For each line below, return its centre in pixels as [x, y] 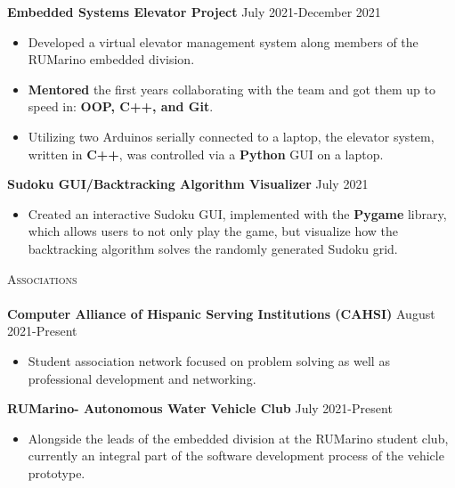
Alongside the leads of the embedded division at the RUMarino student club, [238, 438]
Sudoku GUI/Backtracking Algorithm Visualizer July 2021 [188, 184]
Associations [42, 278]
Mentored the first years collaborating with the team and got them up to [232, 89]
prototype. [57, 472]
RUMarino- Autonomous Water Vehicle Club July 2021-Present [200, 408]
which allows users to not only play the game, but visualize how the [213, 231]
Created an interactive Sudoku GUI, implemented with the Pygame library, [237, 213]
